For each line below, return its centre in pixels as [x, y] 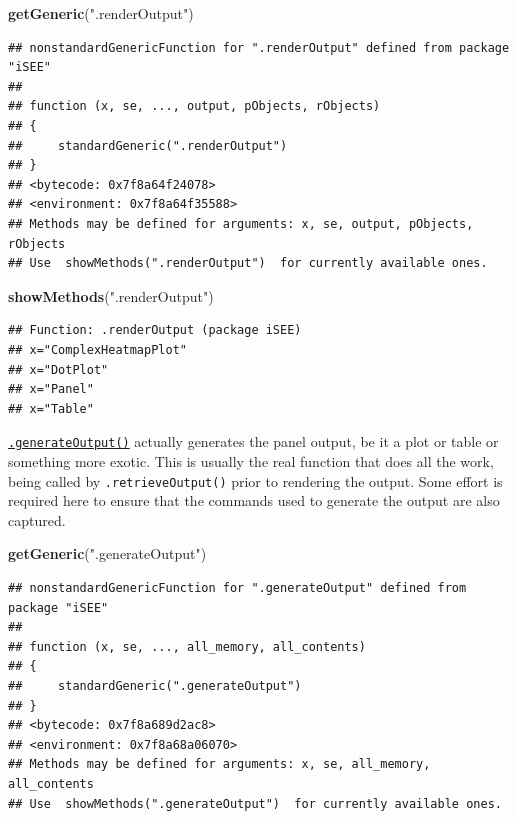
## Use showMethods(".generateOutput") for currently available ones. [255, 803]
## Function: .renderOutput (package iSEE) [155, 330]
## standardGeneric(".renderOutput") [148, 145]
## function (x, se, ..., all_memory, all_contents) [187, 646]
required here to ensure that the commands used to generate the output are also [254, 500]
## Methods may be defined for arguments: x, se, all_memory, [219, 764]
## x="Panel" [51, 389]
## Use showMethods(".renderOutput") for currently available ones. [248, 263]
